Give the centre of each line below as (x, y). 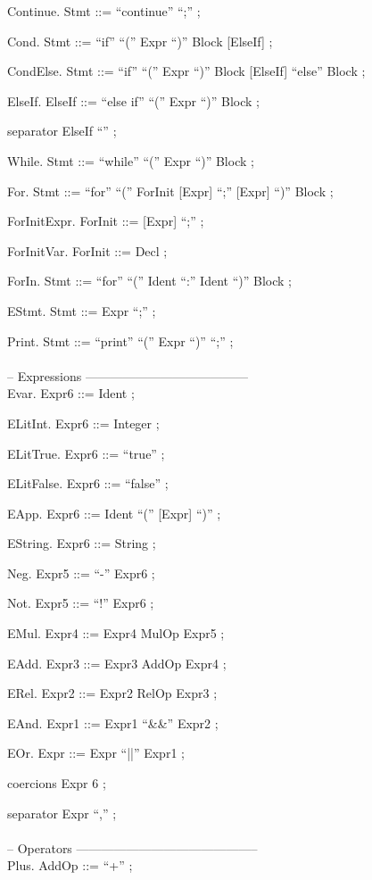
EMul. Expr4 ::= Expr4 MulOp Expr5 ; (116, 633)
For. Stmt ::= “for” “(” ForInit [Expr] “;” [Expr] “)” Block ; (170, 191)
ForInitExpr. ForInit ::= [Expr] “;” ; (106, 221)
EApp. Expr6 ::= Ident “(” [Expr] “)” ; (114, 513)
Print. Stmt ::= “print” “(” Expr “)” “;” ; (120, 340)
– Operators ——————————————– (132, 847)
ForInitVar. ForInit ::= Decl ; (87, 250)
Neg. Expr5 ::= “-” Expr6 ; (81, 573)
